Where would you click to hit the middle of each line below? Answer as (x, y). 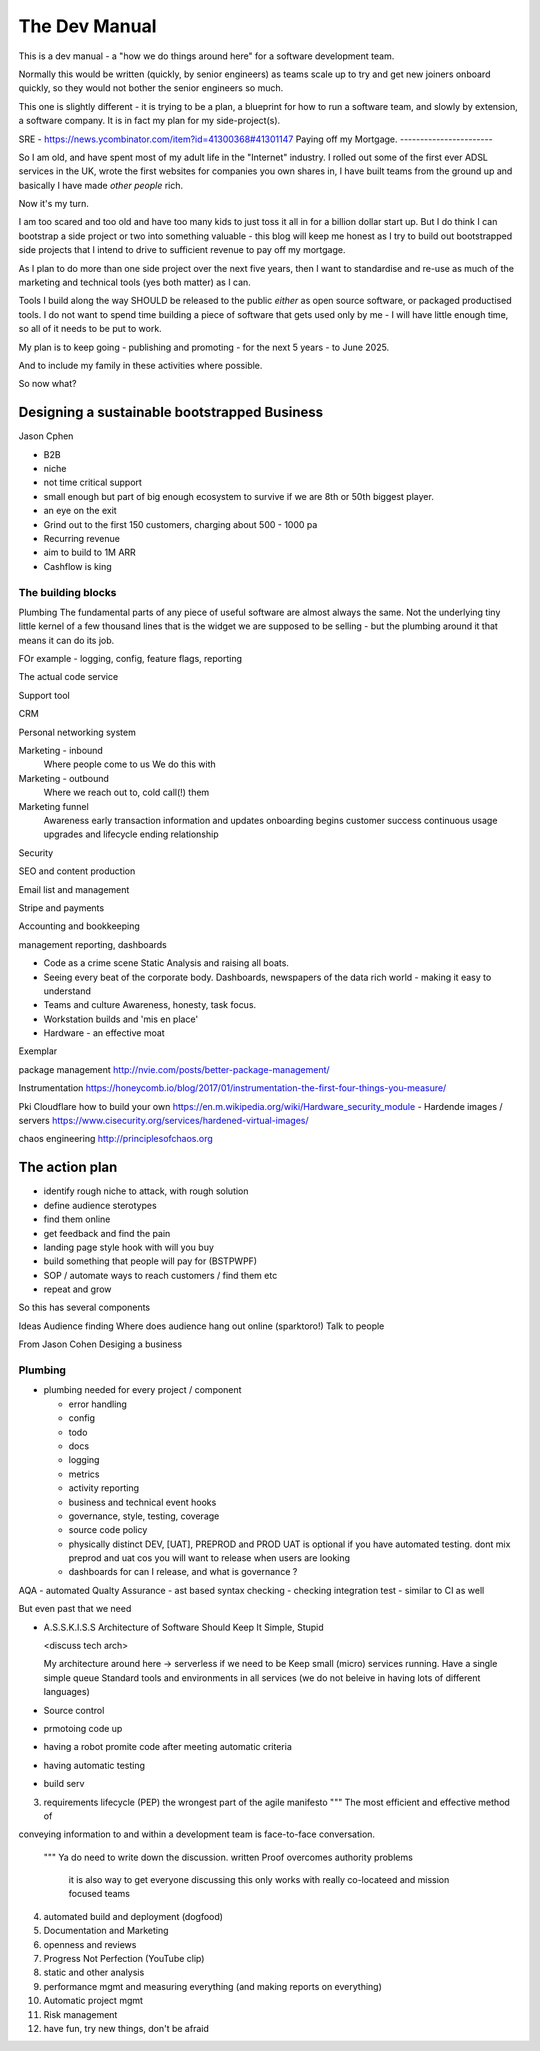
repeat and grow (77, 1289)
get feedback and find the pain (107, 1233)
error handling (97, 1404)
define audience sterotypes (100, 1205)
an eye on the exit (80, 511)
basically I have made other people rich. (101, 185)
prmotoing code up (83, 1728)
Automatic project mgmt (93, 2001)
